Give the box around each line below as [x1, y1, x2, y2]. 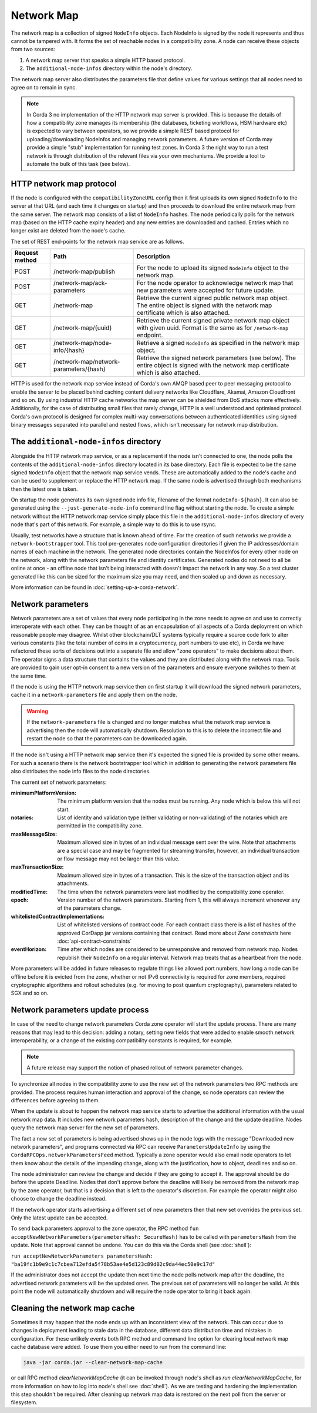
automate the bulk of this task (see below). [26, 161, 130, 168]
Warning [26, 707, 48, 714]
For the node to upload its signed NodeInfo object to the [136, 264, 289, 272]
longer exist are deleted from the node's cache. [11, 227, 126, 234]
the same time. [11, 672, 47, 679]
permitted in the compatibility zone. [57, 822, 143, 829]
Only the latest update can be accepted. [11, 1214, 108, 1221]
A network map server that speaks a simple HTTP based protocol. [25, 56, 186, 64]
